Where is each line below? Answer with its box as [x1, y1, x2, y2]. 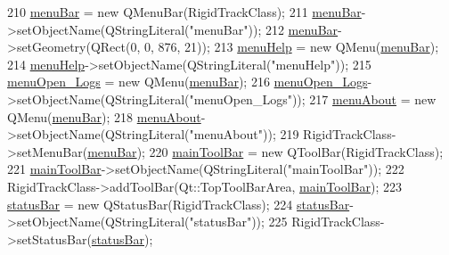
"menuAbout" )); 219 [189, 125, 299, 144]
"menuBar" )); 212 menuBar [189, 20, 339, 38]
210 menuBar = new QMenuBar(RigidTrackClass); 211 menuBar [7, 3, 362, 21]
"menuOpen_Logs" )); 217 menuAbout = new [189, 89, 437, 108]
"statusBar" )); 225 [189, 212, 288, 231]
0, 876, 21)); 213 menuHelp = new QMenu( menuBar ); [143, 37, 439, 56]
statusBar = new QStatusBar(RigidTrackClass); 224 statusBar [7, 194, 350, 213]
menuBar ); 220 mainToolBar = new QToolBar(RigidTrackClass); [87, 142, 444, 160]
